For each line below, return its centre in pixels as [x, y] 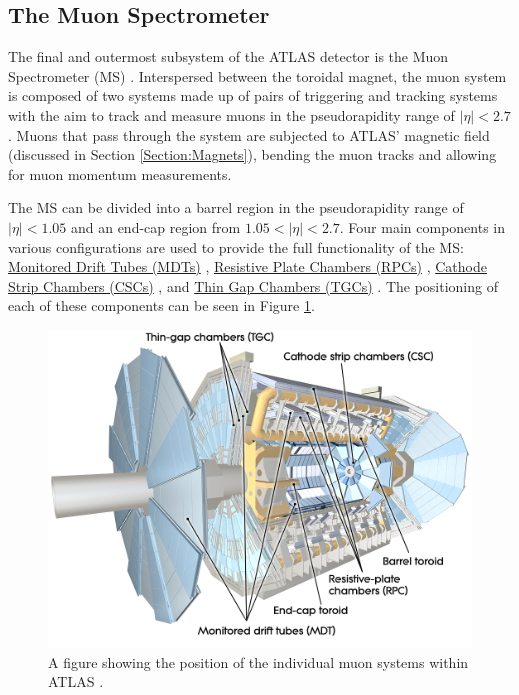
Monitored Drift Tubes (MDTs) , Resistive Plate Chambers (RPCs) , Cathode [247, 266]
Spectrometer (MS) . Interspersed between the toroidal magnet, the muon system [257, 75]
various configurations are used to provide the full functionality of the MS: [236, 246]
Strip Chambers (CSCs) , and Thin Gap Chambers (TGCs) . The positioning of [253, 285]
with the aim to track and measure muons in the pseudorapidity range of [231, 114]
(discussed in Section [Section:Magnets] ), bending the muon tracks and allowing [252, 154]
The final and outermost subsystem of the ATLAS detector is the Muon [228, 56]
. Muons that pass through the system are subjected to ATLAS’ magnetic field [249, 134]
